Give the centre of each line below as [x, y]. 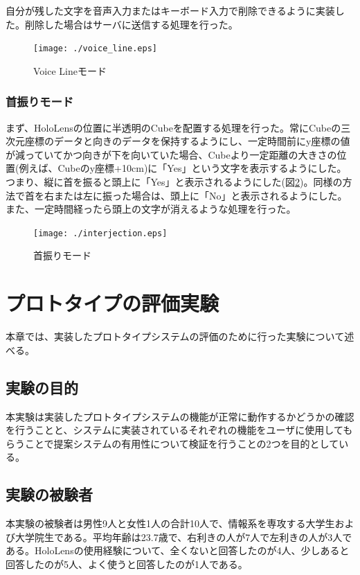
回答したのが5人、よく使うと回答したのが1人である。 [127, 564]
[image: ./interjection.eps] [100, 233]
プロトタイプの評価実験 [112, 303]
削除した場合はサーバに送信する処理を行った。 [131, 24]
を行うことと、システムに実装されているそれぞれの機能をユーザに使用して [174, 430]
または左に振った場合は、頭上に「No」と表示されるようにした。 [200, 195]
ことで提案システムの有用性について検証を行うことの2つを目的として [182, 443]
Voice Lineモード [70, 70]
